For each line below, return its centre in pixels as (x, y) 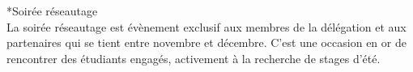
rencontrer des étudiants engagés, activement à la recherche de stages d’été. (194, 58)
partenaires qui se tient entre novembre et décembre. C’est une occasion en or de (206, 42)
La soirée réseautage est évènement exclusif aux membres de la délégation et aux (206, 26)
